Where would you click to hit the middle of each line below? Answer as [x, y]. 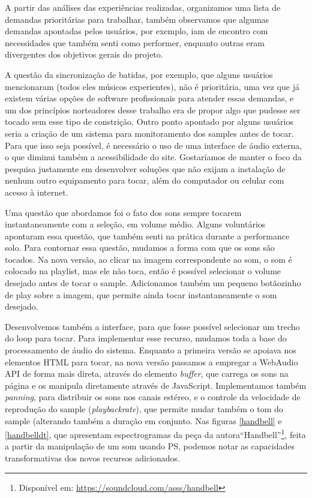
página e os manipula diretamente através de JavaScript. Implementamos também [156, 385]
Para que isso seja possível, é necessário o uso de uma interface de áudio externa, [154, 145]
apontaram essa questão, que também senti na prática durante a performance [147, 235]
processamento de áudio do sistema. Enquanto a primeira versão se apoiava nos [151, 350]
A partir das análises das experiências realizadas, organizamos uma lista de [143, 7]
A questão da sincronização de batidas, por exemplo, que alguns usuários [139, 74]
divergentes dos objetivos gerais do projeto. [84, 54]
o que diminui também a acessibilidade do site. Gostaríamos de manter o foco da [153, 157]
